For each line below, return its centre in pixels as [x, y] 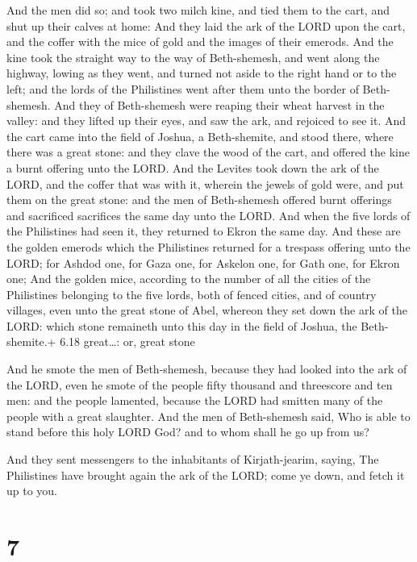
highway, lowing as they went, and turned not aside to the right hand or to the [202, 73]
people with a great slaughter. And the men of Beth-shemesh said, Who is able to [208, 416]
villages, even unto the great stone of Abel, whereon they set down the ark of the [207, 310]
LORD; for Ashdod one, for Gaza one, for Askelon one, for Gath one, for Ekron [203, 262]
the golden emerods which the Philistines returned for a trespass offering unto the [208, 246]
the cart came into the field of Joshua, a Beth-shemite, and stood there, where [200, 136]
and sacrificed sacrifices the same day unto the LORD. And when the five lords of [208, 215]
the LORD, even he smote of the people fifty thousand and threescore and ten [200, 384]
